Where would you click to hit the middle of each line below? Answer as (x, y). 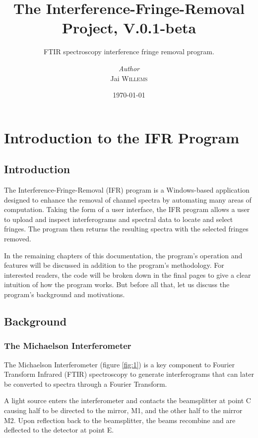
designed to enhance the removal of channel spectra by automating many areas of (128, 199)
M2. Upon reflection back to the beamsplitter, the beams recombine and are (120, 420)
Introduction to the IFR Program (122, 137)
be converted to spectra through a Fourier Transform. (86, 383)
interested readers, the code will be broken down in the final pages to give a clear (128, 274)
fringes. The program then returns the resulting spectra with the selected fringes (126, 229)
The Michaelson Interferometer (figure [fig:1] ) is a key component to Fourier (119, 364)
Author (129, 68)
